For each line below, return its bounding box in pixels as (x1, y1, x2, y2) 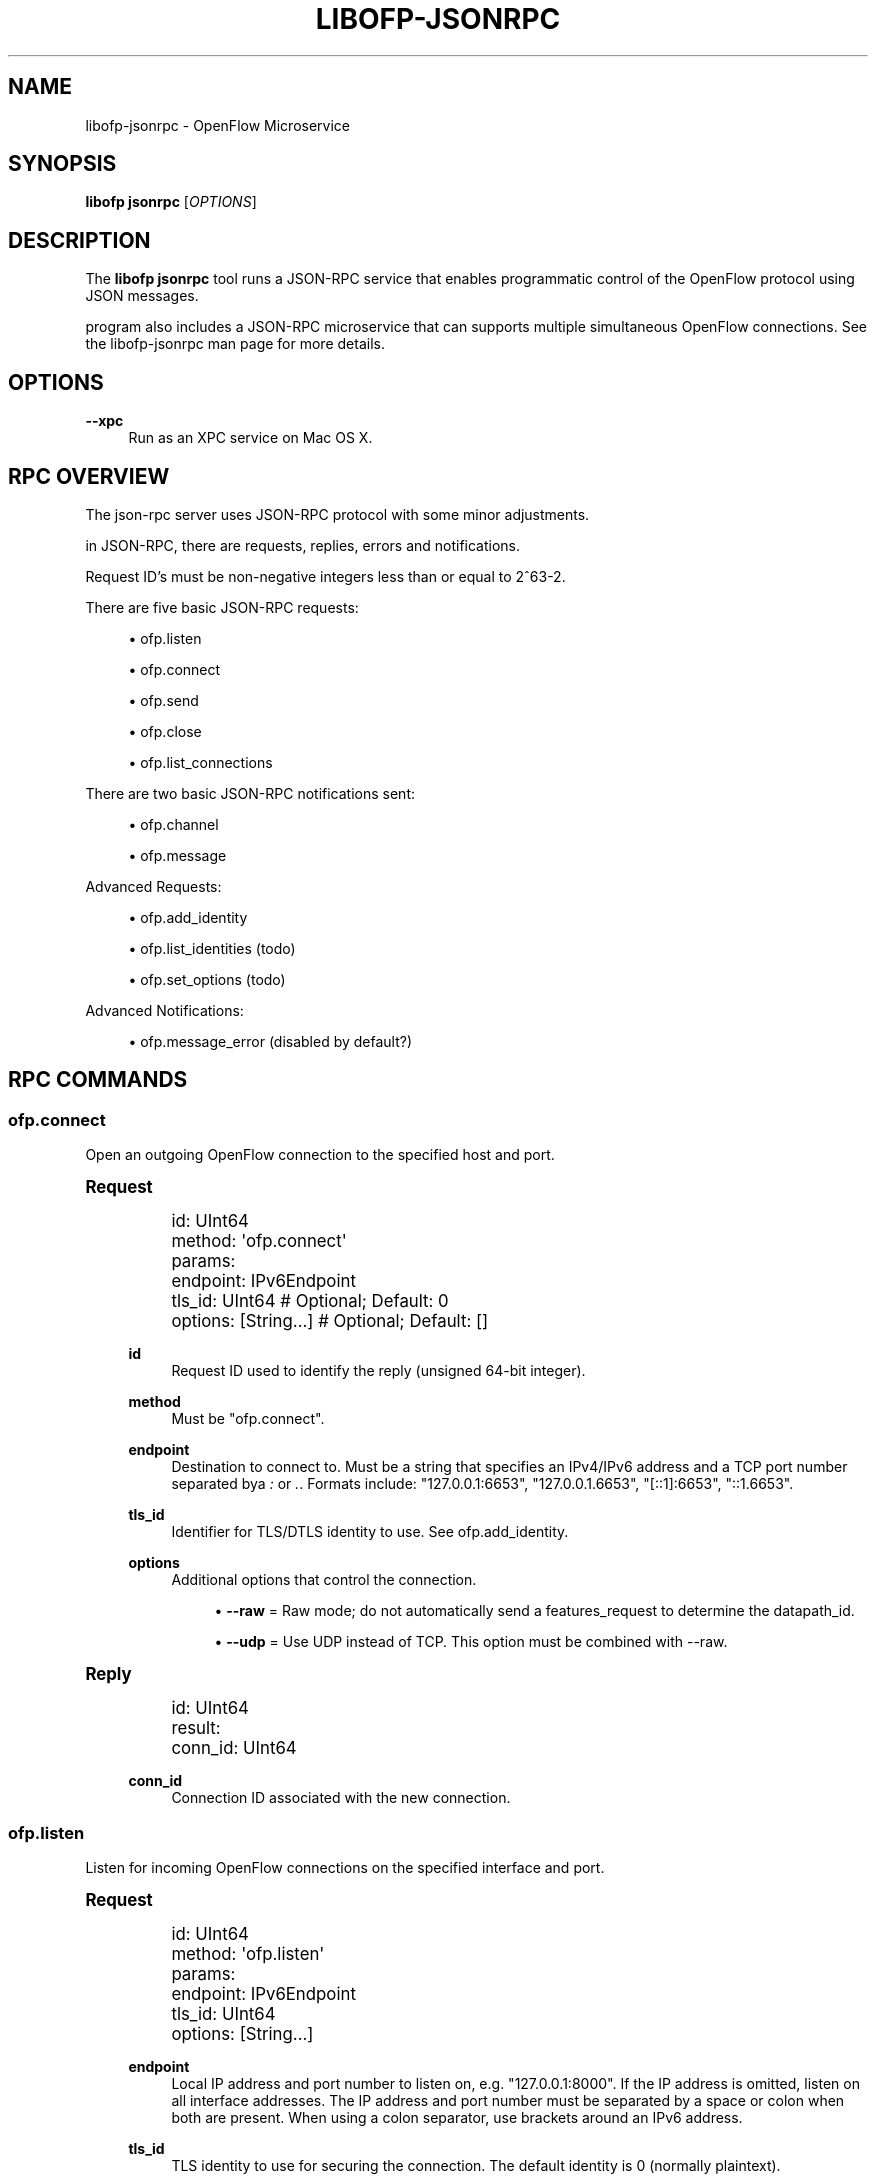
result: (171, 1718, 221, 1739)
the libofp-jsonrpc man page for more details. (85, 335, 385, 353)
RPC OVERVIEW (8, 463, 170, 489)
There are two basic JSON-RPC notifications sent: (85, 784, 415, 802)
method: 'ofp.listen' (171, 1943, 325, 1964)
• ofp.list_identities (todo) (128, 939, 296, 957)
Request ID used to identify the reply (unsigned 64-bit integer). (171, 1362, 586, 1380)
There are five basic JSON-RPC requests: (85, 598, 359, 616)
